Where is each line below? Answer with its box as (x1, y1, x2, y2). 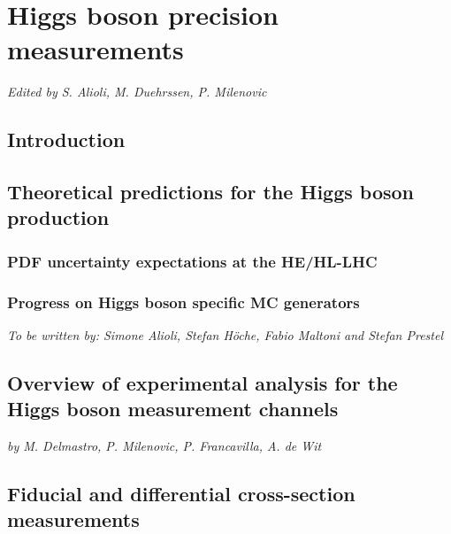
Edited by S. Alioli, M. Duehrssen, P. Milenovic (7, 82, 267, 101)
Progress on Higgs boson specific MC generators (7, 290, 360, 313)
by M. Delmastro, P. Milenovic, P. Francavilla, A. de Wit (7, 437, 322, 455)
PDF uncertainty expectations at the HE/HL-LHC (7, 250, 378, 272)
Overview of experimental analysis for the (7, 368, 398, 396)
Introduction (7, 126, 126, 153)
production (7, 204, 110, 231)
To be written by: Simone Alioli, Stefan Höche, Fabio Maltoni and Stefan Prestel (7, 325, 444, 344)
